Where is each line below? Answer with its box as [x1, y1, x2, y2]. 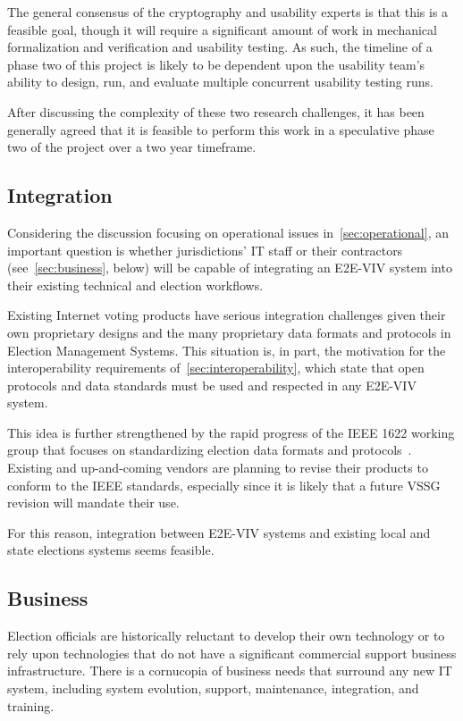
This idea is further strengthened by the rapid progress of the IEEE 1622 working [7, 423, 455, 441]
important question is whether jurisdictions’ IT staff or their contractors [7, 240, 403, 259]
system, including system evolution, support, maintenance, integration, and [7, 679, 419, 698]
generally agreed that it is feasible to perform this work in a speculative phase [7, 120, 434, 138]
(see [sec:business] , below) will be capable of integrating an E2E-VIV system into [7, 258, 452, 277]
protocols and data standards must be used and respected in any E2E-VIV [7, 375, 417, 394]
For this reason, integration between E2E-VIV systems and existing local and [7, 523, 431, 541]
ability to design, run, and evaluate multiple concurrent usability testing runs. [7, 72, 434, 91]
